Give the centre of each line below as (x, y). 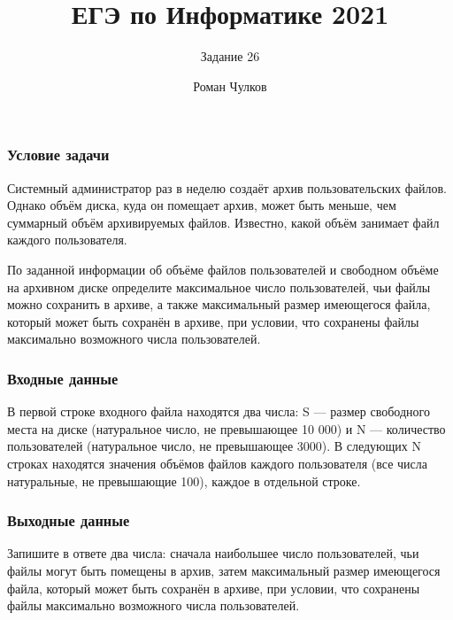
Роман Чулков (230, 85)
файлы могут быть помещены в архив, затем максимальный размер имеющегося (224, 570)
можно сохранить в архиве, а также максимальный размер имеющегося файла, (219, 304)
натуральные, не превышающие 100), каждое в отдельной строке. (184, 480)
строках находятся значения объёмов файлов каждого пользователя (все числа (217, 463)
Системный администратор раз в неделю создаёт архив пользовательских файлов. (227, 187)
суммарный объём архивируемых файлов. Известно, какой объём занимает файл (223, 222)
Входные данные (63, 378)
